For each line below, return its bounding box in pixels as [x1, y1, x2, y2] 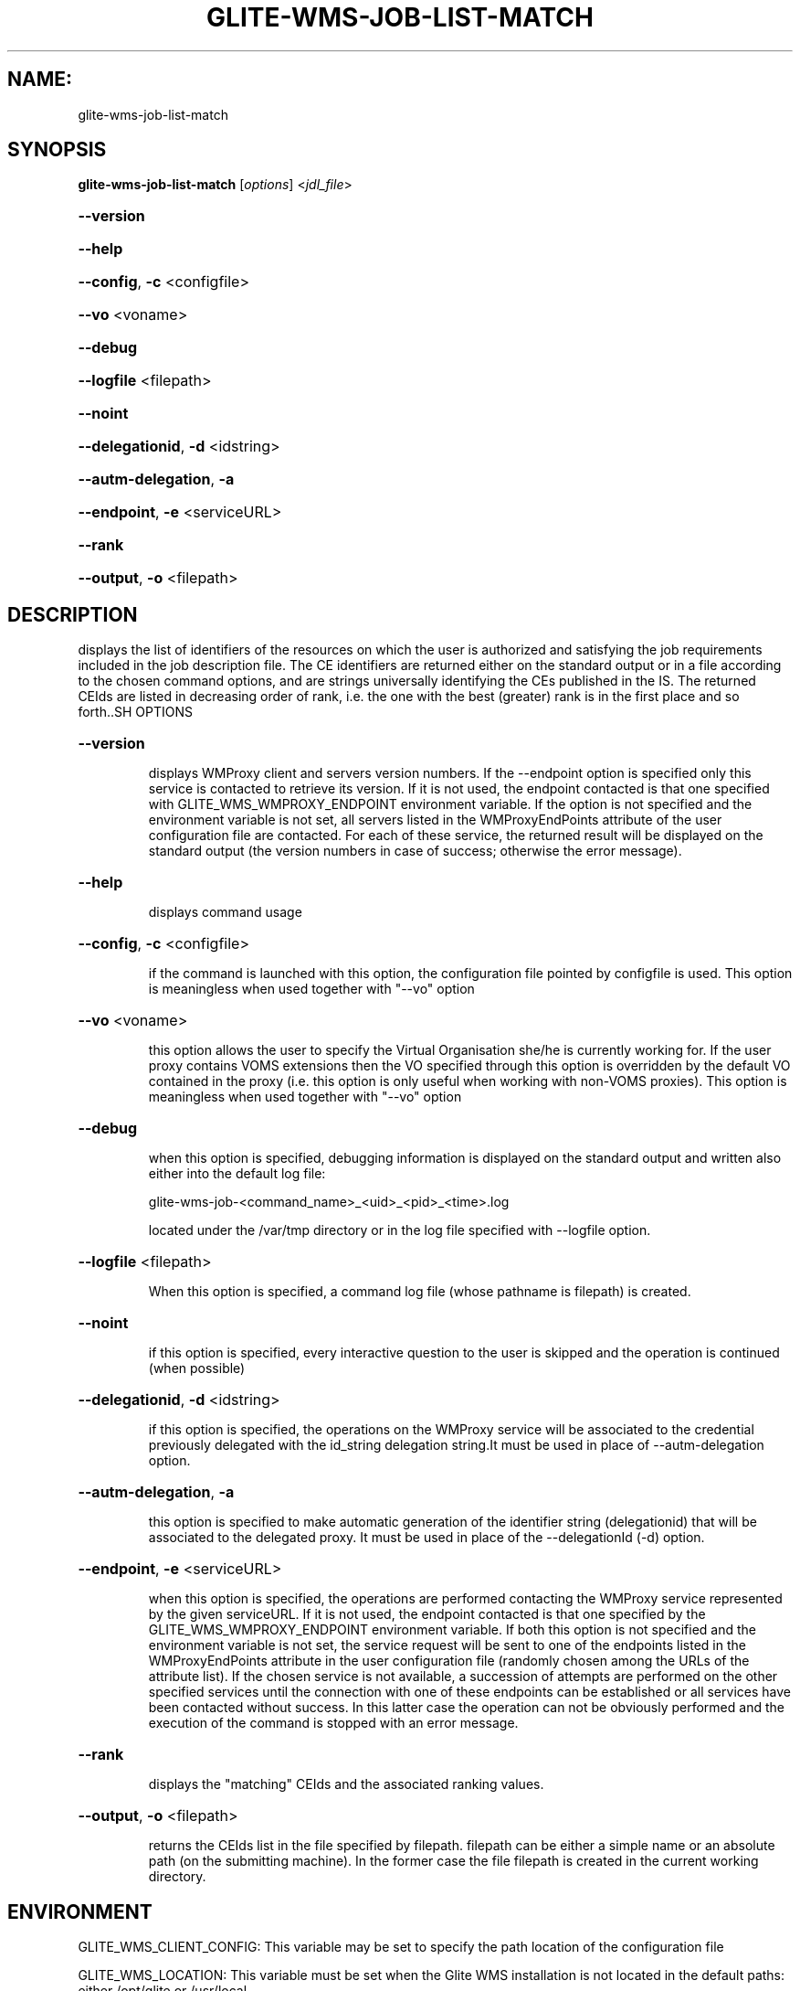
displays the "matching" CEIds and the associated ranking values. [148, 1776, 544, 1793]
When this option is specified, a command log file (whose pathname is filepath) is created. [148, 1283, 691, 1300]
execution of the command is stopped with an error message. [148, 1715, 519, 1731]
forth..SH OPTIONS [78, 704, 193, 720]
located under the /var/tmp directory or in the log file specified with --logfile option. [148, 1222, 651, 1239]
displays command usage [148, 904, 302, 921]
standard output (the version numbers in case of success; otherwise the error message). [148, 843, 682, 859]
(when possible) [148, 1360, 246, 1377]
